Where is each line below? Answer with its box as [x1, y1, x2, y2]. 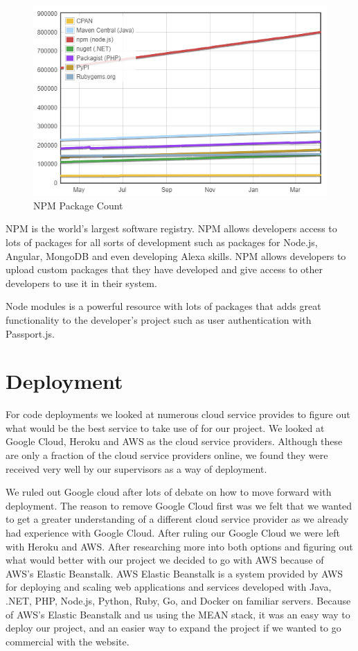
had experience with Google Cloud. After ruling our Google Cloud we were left [6, 526, 341, 540]
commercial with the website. [6, 634, 129, 648]
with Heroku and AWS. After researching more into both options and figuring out [6, 539, 353, 553]
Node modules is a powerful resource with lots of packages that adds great [6, 299, 321, 313]
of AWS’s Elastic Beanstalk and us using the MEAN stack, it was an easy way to [6, 607, 350, 621]
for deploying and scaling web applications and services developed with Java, [6, 580, 332, 594]
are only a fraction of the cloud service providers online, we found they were [6, 448, 328, 462]
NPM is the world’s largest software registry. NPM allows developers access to [6, 221, 337, 236]
